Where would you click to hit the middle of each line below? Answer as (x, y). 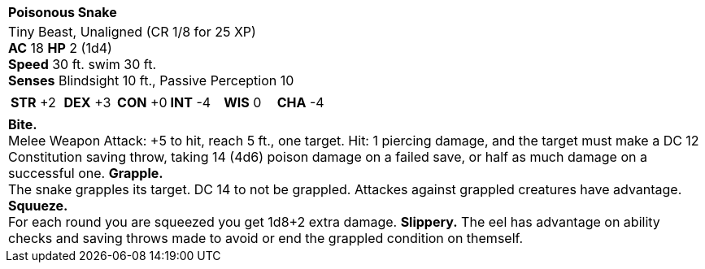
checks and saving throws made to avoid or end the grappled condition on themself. (266, 238)
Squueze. (38, 206)
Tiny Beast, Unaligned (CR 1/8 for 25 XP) (132, 32)
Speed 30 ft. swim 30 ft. (83, 64)
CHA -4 (300, 102)
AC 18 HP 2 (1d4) (60, 48)
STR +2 (33, 102)
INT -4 (191, 102)
